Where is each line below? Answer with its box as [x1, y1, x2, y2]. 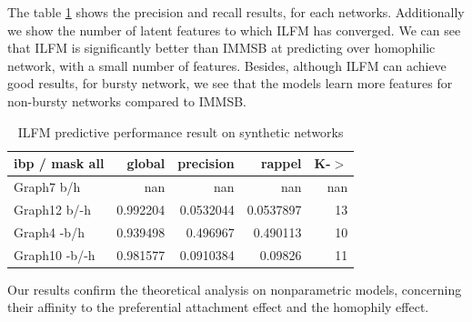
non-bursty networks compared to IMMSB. [7, 91, 246, 110]
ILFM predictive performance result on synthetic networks [17, 122, 344, 141]
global [126, 154, 166, 173]
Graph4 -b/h [14, 222, 85, 241]
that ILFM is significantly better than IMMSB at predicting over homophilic [7, 38, 436, 57]
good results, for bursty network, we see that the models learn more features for [7, 74, 453, 93]
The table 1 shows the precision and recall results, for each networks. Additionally [7, 3, 465, 21]
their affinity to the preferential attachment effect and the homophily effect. [7, 297, 429, 317]
